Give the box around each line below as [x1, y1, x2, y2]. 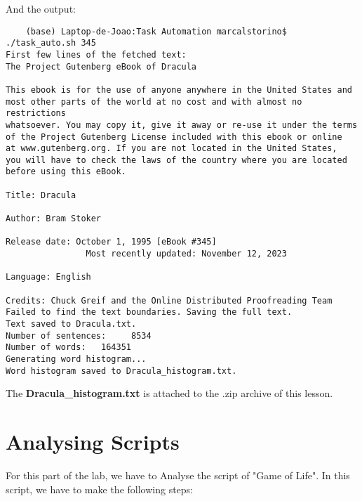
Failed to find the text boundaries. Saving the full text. [6, 307, 293, 318]
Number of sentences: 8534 [6, 330, 152, 341]
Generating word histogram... [6, 353, 147, 364]
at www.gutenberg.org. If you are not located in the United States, [6, 143, 337, 154]
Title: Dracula [6, 190, 76, 200]
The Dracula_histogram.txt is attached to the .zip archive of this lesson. [6, 386, 333, 401]
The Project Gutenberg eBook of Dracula [6, 61, 197, 72]
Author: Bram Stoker [6, 214, 102, 224]
